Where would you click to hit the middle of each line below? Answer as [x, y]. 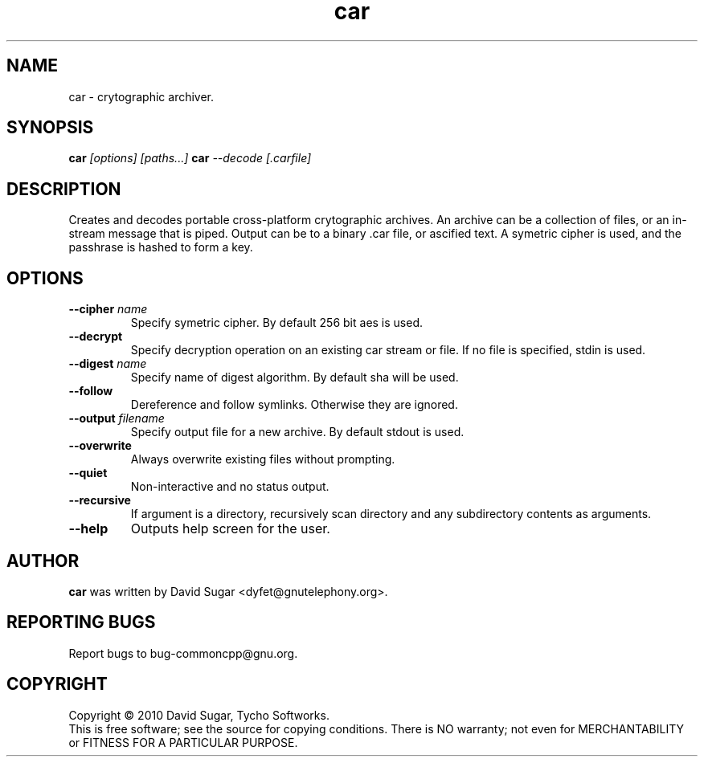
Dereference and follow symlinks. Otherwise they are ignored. [294, 405]
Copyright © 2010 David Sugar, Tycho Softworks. [199, 715]
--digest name [108, 364]
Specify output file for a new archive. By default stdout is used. [297, 432]
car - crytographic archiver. [141, 96]
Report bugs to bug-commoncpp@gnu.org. [183, 653]
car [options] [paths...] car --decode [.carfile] [190, 158]
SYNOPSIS [50, 128]
